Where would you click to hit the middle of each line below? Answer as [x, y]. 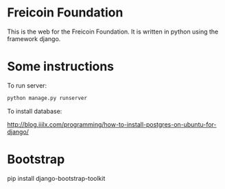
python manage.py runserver [47, 98]
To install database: [35, 111]
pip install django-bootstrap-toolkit [56, 178]
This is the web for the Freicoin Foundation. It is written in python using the [113, 32]
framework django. [34, 38]
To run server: [27, 85]
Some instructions [61, 67]
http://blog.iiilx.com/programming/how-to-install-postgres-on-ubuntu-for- [112, 124]
